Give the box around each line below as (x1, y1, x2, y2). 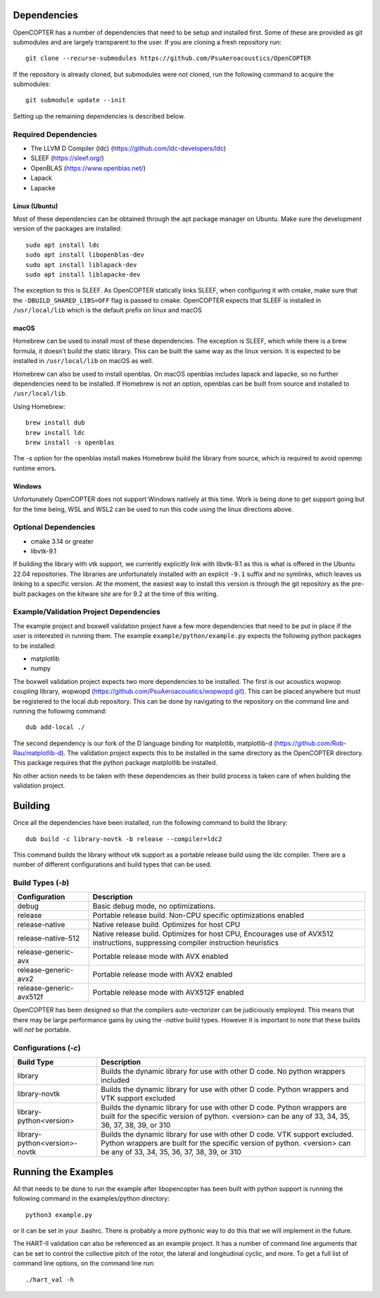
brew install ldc (25, 429, 85, 436)
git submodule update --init (25, 96, 126, 104)
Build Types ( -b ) (13, 878, 70, 888)
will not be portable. (13, 1026, 71, 1034)
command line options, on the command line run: (13, 1259, 155, 1268)
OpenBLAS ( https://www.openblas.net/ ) (30, 164, 146, 172)
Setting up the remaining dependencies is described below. (13, 111, 186, 120)
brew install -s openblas (25, 438, 115, 446)
